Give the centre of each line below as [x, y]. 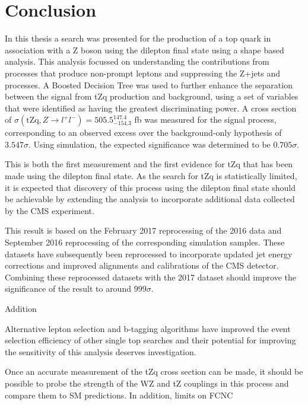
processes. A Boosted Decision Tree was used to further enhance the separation [149, 84]
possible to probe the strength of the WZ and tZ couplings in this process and [147, 383]
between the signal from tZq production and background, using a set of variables [152, 96]
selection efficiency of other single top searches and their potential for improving [150, 340]
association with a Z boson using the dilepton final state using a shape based [145, 50]
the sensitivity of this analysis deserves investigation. [101, 351]
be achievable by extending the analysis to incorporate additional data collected [150, 199]
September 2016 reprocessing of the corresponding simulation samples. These [145, 242]
